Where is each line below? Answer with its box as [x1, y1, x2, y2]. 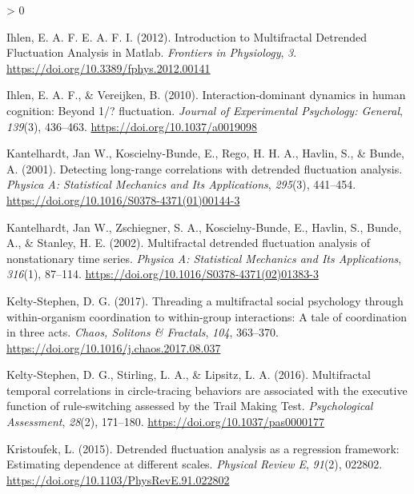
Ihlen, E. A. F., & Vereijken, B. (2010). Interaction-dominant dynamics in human [6, 86, 406, 103]
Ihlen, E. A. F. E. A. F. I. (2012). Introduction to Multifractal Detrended [6, 28, 367, 45]
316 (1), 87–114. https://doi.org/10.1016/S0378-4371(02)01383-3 [6, 265, 319, 282]
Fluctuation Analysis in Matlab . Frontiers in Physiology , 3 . [6, 44, 297, 61]
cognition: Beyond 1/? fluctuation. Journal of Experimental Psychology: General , [6, 102, 403, 118]
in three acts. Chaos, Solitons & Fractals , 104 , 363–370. [6, 324, 279, 341]
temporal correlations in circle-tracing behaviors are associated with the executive [6, 381, 408, 398]
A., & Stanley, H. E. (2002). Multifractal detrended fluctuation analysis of [6, 234, 370, 251]
